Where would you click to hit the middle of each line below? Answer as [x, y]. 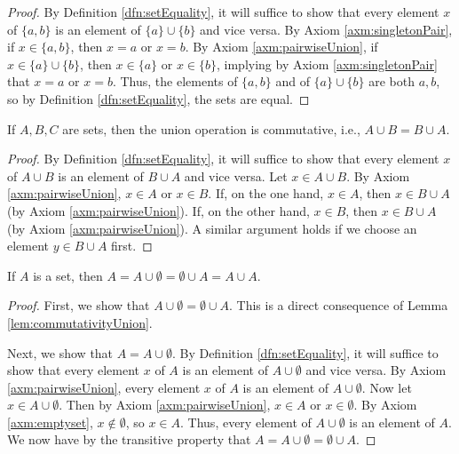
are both [392, 81]
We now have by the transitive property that [129, 439]
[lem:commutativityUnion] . [80, 322]
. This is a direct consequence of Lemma [338, 305]
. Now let [387, 387]
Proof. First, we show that [79, 305]
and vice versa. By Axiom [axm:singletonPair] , [326, 29]
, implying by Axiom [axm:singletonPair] [327, 64]
